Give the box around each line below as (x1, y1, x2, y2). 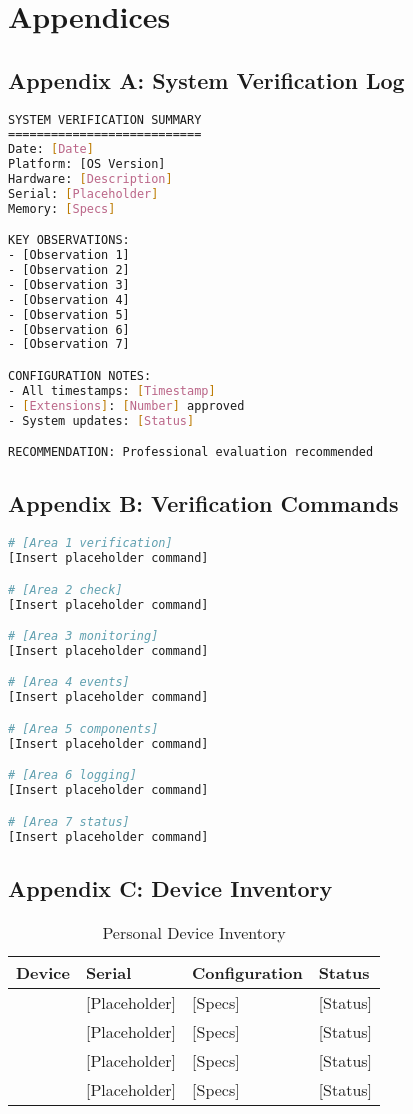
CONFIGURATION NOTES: (8, 369, 152, 384)
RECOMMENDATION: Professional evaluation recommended (8, 445, 374, 460)
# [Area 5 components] (8, 721, 159, 736)
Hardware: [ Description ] (8, 172, 173, 187)
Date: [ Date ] (8, 142, 94, 157)
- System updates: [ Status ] (8, 413, 195, 428)
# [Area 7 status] (8, 814, 130, 829)
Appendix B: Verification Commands (8, 488, 399, 519)
